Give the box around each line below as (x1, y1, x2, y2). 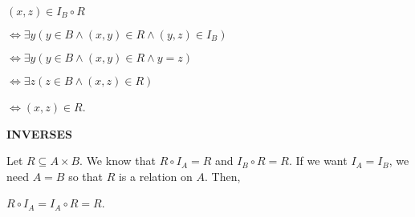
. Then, (205, 167, 241, 184)
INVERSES (6, 125, 73, 142)
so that (68, 167, 103, 184)
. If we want (289, 152, 348, 169)
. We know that (79, 152, 156, 169)
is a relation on (118, 167, 193, 184)
